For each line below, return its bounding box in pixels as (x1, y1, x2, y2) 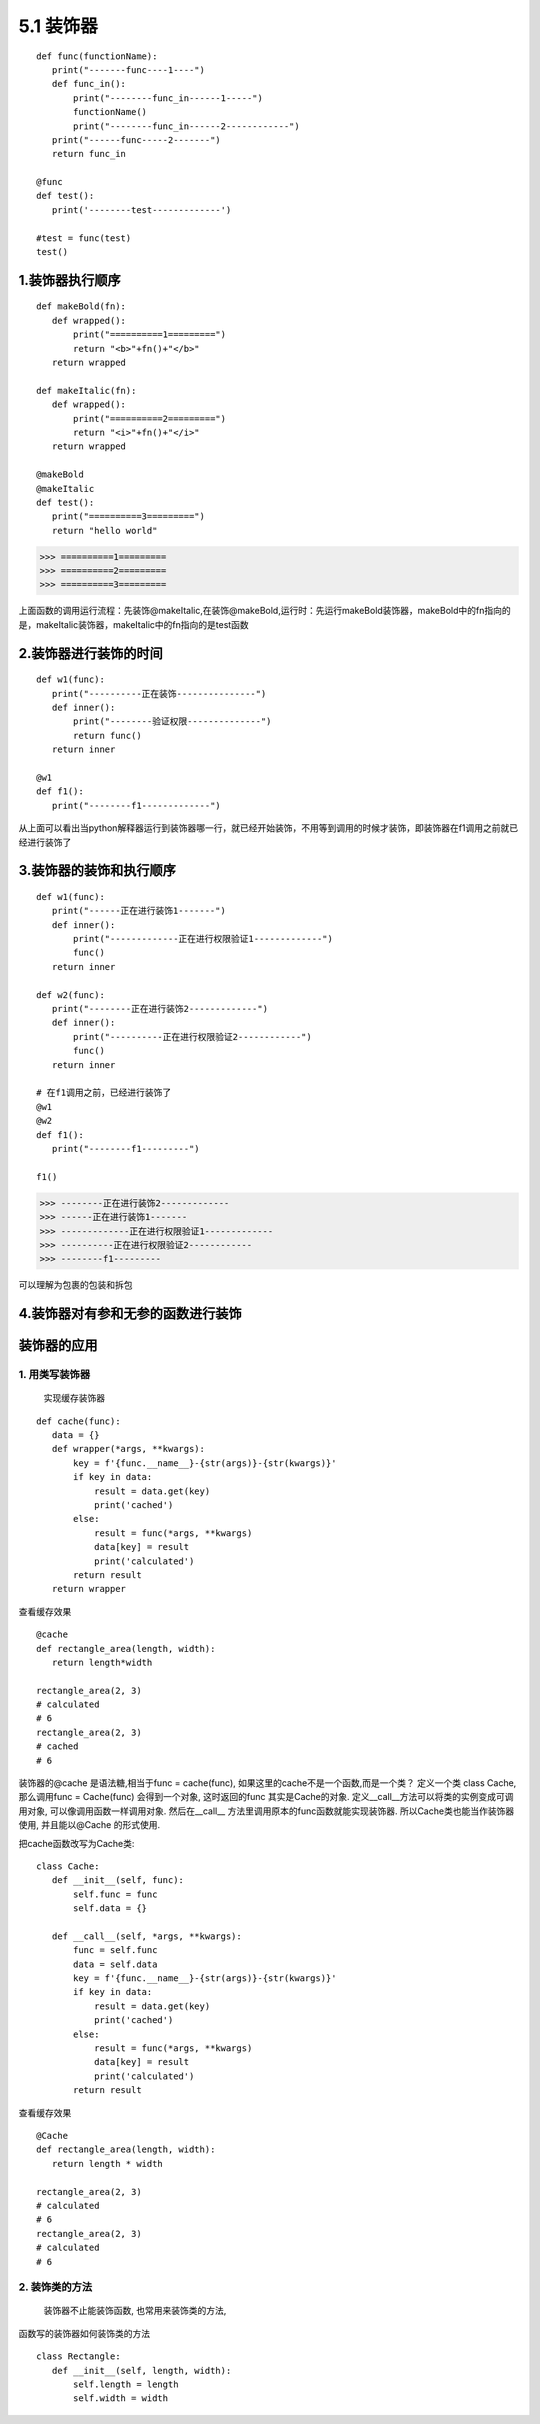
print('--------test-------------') (51, 204, 232, 215)
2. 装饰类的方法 (18, 2280, 93, 2294)
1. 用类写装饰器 (18, 1368, 91, 1382)
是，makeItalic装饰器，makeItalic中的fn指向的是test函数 (18, 618, 249, 630)
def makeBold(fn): (36, 301, 127, 312)
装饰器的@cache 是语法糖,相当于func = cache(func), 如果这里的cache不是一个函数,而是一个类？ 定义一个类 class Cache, (18, 1777, 517, 1789)
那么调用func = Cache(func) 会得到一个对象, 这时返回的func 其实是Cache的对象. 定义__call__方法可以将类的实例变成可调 (18, 1791, 514, 1803)
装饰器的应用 (18, 1337, 98, 1354)
